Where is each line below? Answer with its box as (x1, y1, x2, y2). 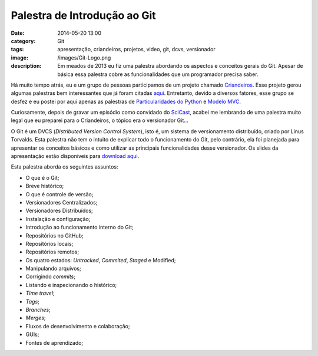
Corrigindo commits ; (25, 273, 76, 280)
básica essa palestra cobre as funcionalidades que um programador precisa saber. (57, 71, 259, 78)
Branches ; (25, 306, 51, 314)
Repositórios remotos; (25, 248, 79, 256)
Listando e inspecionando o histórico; (25, 281, 117, 288)
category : (11, 37, 36, 44)
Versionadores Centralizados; (25, 199, 98, 206)
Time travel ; (25, 289, 55, 297)
